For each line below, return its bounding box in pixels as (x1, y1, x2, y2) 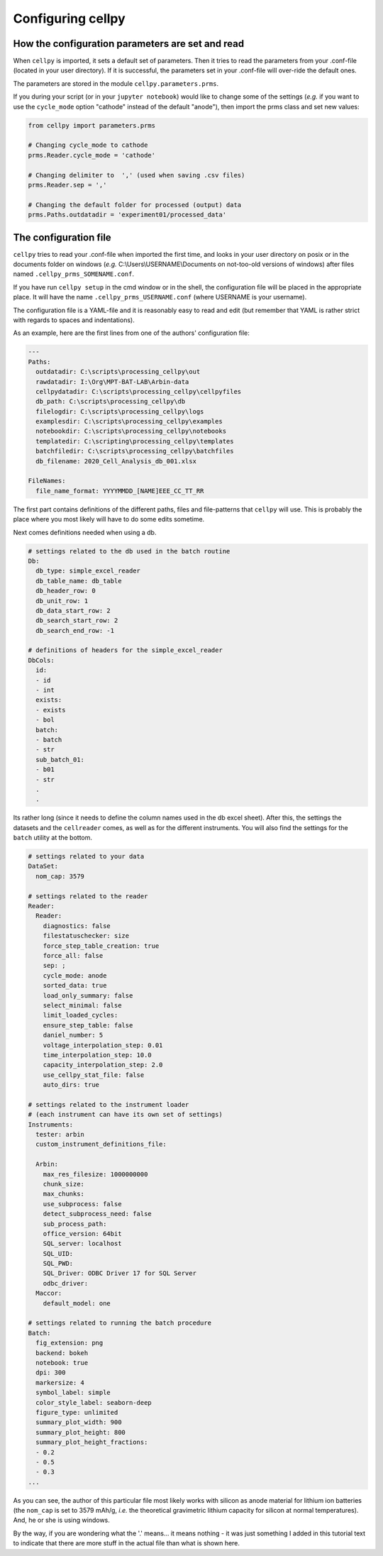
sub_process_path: (43, 1220, 107, 1227)
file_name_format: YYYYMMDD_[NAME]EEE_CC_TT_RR (35, 487, 204, 495)
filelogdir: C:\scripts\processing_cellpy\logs (35, 407, 204, 415)
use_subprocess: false (43, 1200, 122, 1208)
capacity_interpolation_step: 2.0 (43, 1061, 163, 1069)
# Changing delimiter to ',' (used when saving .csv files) (28, 171, 245, 179)
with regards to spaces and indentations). (13, 316, 135, 324)
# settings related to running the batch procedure (28, 1319, 212, 1327)
